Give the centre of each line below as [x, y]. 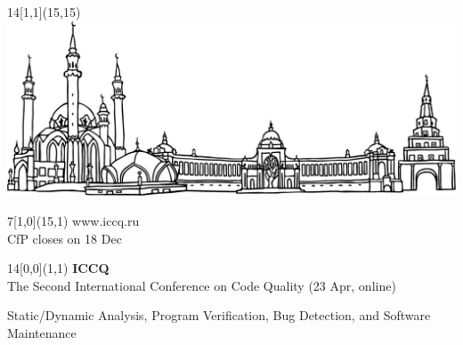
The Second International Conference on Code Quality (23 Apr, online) [202, 285]
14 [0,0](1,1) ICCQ [58, 268]
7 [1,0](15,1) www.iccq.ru [73, 221]
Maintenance [42, 333]
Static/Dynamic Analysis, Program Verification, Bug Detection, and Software [219, 315]
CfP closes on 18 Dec [65, 238]
